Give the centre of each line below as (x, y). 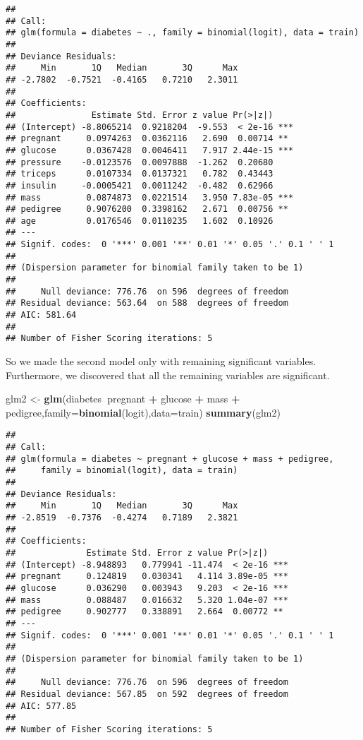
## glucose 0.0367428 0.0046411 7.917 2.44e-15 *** (150, 150)
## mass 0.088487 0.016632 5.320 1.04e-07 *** (147, 600)
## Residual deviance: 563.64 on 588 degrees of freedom (147, 303)
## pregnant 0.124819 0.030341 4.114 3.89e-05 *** (147, 577)
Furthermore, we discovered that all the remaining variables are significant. (168, 375)
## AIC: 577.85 (41, 706)
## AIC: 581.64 (41, 315)
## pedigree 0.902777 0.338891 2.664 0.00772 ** (144, 612)
